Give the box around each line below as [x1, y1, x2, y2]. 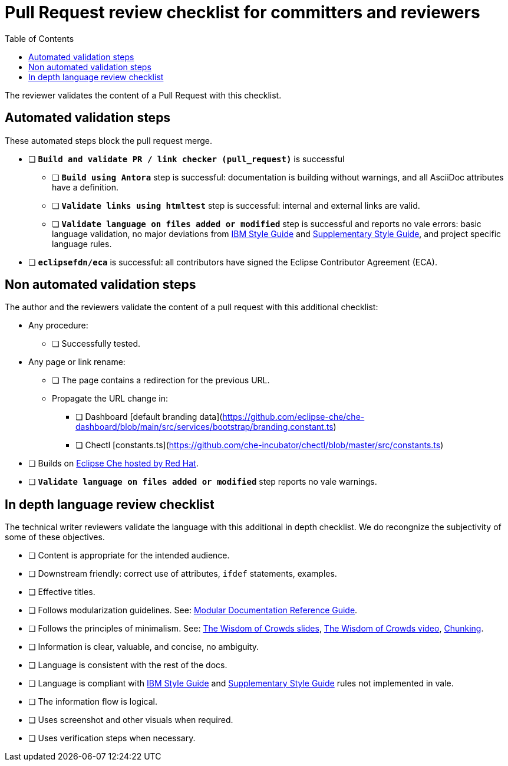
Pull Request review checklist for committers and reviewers [5, 2, 480, 22]
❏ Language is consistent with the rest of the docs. [28, 660, 227, 670]
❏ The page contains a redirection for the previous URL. [52, 375, 270, 386]
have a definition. [52, 182, 119, 192]
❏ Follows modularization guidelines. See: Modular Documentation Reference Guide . [28, 605, 358, 616]
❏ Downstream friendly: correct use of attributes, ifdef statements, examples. [28, 568, 337, 579]
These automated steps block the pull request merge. [5, 135, 212, 146]
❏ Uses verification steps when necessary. [28, 733, 196, 744]
